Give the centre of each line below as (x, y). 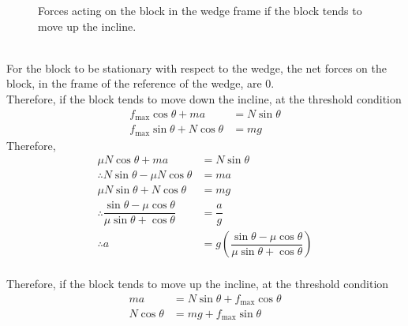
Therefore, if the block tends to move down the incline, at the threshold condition (204, 98)
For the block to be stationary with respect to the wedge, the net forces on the (197, 67)
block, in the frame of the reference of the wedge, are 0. (140, 83)
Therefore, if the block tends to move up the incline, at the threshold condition (198, 283)
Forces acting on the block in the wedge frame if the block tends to (200, 10)
